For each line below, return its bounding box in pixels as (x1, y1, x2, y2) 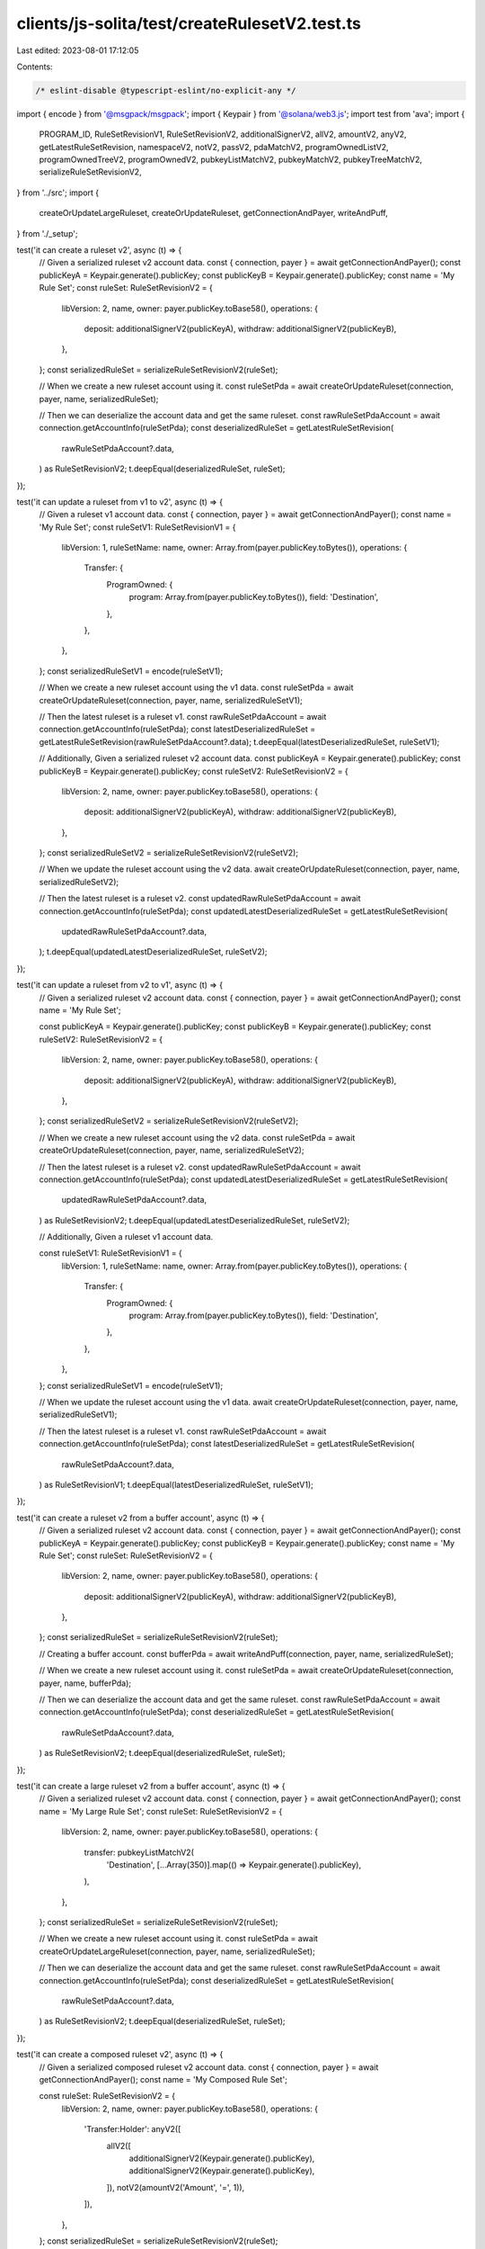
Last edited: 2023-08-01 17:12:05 (16, 45, 139, 56)
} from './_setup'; (16, 228, 78, 238)
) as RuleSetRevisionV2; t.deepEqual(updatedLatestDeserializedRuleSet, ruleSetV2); (39, 1214, 350, 1225)
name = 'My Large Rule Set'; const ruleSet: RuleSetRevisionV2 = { (39, 1805, 283, 1816)
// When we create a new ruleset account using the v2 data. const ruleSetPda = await (39, 1132, 356, 1142)
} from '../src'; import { (16, 187, 100, 198)
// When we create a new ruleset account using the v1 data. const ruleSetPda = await (39, 682, 354, 693)
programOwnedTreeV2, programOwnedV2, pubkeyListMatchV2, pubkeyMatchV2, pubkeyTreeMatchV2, (39, 154, 422, 166)
